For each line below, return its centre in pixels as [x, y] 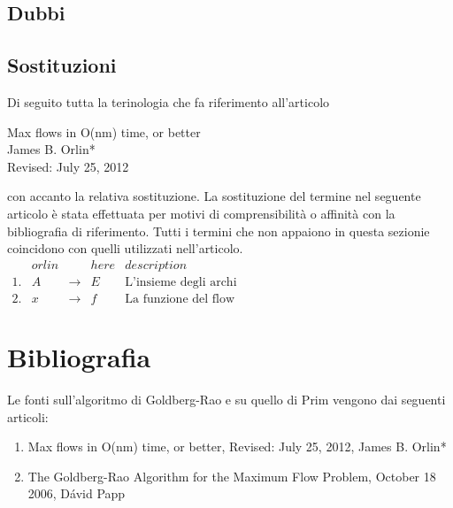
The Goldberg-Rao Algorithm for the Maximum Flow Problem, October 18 [232, 476]
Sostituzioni [62, 65]
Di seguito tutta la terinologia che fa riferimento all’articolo [169, 101]
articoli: [28, 416]
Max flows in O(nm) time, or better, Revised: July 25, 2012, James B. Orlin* [237, 446]
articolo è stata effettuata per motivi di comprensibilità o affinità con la [201, 213]
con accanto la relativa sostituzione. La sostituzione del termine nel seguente [214, 196]
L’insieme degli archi [181, 282]
